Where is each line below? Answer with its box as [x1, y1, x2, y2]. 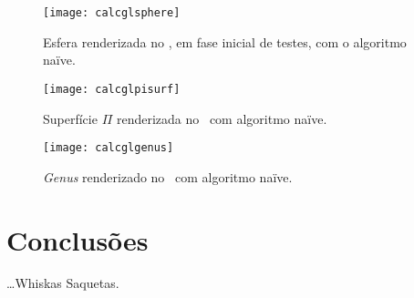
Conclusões [6, 221, 149, 258]
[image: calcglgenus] [43, 141, 174, 155]
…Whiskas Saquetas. [6, 273, 119, 293]
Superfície [43, 108, 98, 128]
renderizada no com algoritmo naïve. [116, 108, 327, 128]
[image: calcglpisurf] [43, 82, 181, 96]
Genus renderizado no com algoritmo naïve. [43, 167, 293, 186]
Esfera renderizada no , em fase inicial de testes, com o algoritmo [43, 32, 407, 51]
